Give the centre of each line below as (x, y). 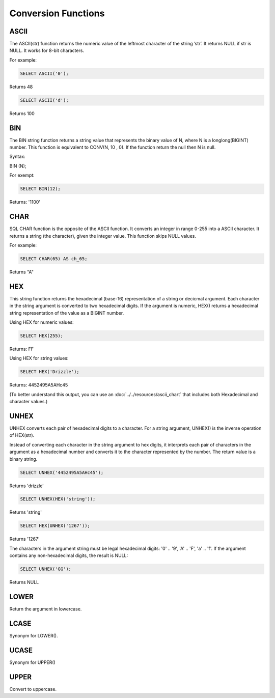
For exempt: (22, 175)
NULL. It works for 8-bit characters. (47, 50)
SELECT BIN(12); (40, 189)
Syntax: (17, 157)
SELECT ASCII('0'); (44, 73)
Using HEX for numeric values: (42, 322)
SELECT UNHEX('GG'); (46, 569)
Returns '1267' (25, 539)
